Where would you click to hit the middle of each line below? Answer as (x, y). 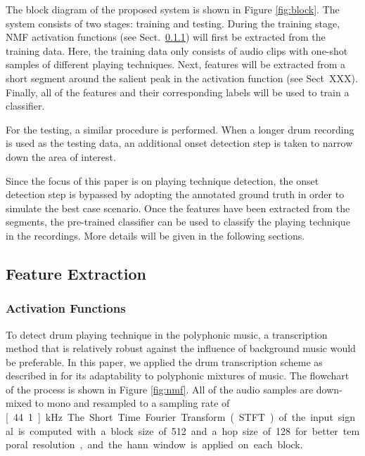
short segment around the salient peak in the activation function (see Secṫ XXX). (182, 78)
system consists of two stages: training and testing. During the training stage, (173, 23)
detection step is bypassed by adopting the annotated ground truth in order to (175, 194)
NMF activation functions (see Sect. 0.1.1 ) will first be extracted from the (166, 37)
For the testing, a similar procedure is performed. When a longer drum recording (180, 129)
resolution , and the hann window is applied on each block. (168, 444)
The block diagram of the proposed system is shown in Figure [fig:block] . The (173, 9)
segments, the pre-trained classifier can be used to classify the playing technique (178, 222)
